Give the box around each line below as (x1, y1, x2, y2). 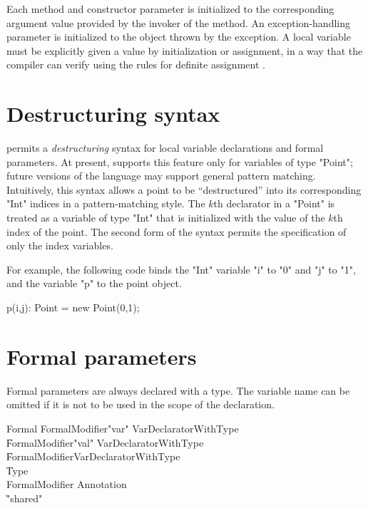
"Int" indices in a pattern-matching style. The (6, 196, 205, 211)
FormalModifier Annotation (6, 477, 127, 492)
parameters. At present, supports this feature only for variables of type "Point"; (6, 154, 353, 169)
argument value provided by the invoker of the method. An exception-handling (6, 15, 350, 30)
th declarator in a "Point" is (213, 196, 335, 211)
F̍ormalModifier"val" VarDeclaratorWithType (6, 435, 204, 450)
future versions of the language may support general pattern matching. (6, 168, 316, 183)
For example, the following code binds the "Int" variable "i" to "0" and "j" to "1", (6, 261, 356, 276)
